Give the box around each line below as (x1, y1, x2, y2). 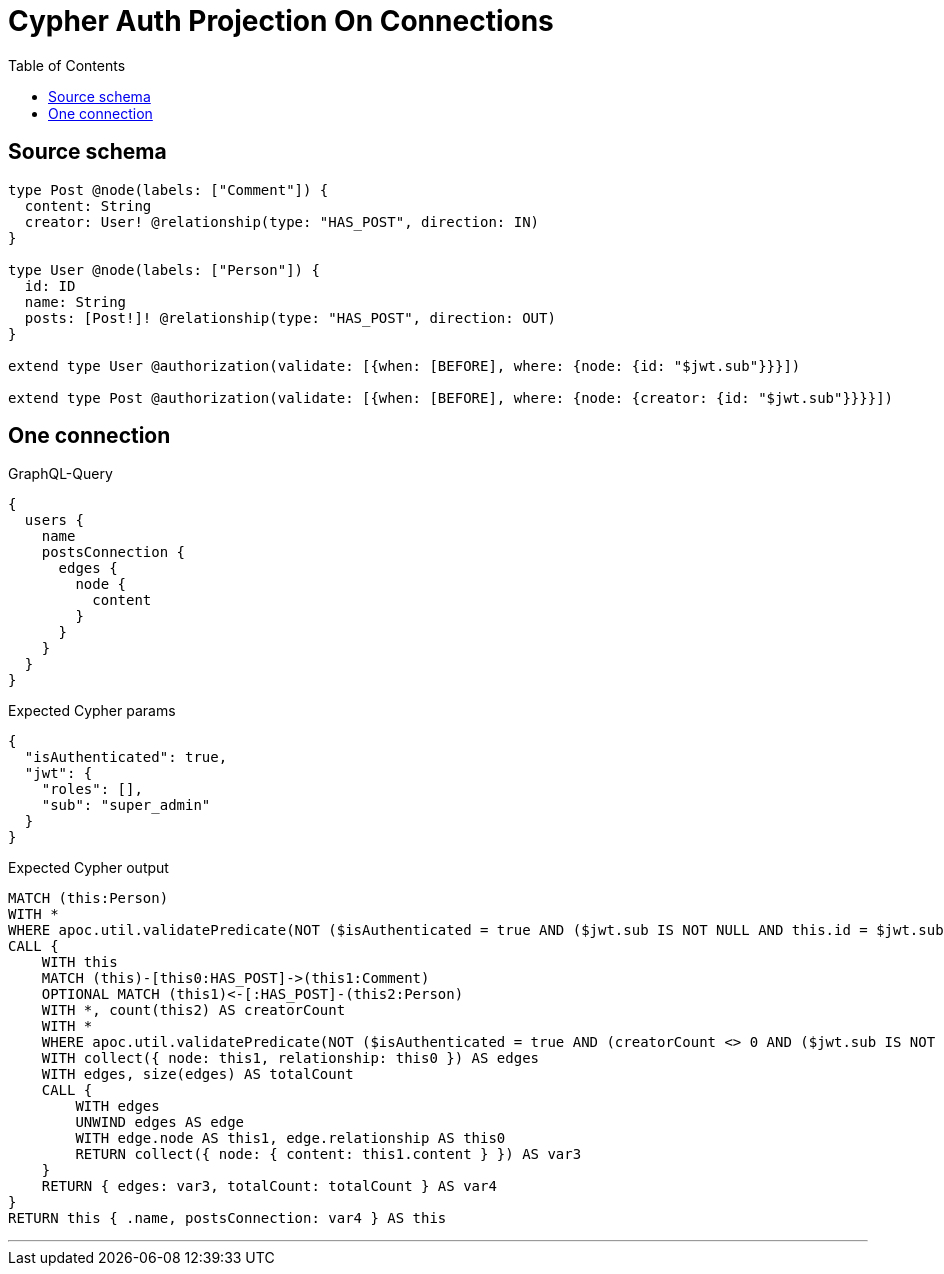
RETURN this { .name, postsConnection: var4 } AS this (8, 1210, 447, 1227)
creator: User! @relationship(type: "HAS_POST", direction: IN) (24, 213, 540, 230)
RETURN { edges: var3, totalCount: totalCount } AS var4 (41, 1178, 497, 1195)
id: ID (24, 277, 76, 294)
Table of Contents (8, 56, 126, 74)
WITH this (41, 954, 118, 971)
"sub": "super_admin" (41, 797, 211, 814)
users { (24, 512, 84, 529)
